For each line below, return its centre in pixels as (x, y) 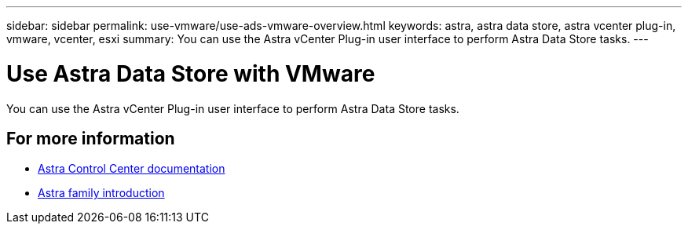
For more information (91, 138)
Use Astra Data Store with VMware (191, 73)
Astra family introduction (101, 193)
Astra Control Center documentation (132, 169)
